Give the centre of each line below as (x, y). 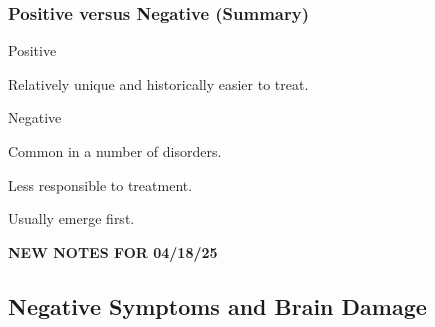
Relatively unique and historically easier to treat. (158, 83)
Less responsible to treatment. (100, 184)
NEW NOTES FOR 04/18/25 (113, 251)
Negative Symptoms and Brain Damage (217, 305)
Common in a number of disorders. (115, 151)
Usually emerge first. (71, 218)
